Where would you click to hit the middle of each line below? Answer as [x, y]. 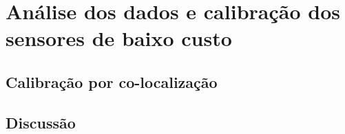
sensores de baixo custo [119, 38]
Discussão [41, 122]
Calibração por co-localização [112, 81]
